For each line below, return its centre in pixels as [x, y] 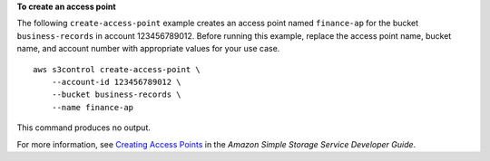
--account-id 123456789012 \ [116, 82]
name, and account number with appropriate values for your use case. [148, 49]
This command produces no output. [84, 128]
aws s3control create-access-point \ [117, 69]
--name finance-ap [93, 107]
